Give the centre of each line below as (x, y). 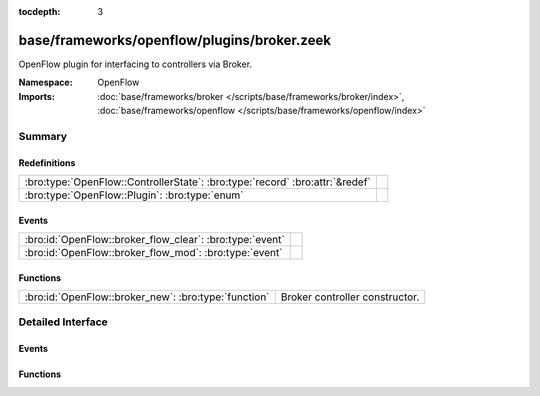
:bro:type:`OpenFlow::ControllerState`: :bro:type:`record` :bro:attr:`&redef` (198, 182)
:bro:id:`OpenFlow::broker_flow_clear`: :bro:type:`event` (154, 240)
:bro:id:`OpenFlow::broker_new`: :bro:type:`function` (147, 297)
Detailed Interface (63, 322)
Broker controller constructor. (350, 297)
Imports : (36, 96)
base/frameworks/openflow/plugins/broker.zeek (175, 40)
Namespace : (46, 82)
